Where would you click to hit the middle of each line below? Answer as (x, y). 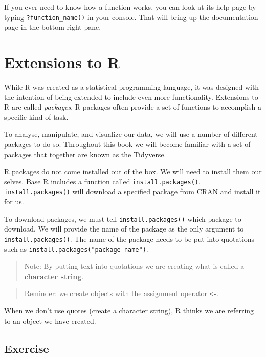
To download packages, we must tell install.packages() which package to (123, 218)
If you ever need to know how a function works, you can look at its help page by (130, 7)
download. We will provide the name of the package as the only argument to (124, 229)
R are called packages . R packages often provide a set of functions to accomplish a (133, 107)
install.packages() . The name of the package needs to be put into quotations (129, 238)
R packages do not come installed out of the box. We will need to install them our (133, 171)
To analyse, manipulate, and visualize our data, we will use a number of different (131, 134)
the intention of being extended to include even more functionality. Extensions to (131, 97)
